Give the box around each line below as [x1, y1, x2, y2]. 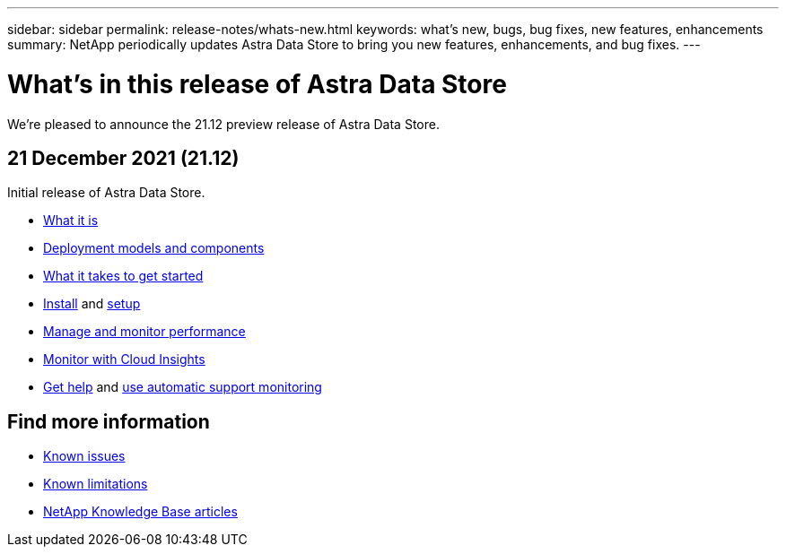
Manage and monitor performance [43, 324, 246, 340]
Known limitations [43, 476, 148, 492]
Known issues [43, 448, 126, 464]
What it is [43, 212, 99, 229]
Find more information [7, 410, 210, 433]
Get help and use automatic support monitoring [43, 379, 322, 395]
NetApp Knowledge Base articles [43, 504, 238, 520]
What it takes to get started [43, 268, 204, 284]
